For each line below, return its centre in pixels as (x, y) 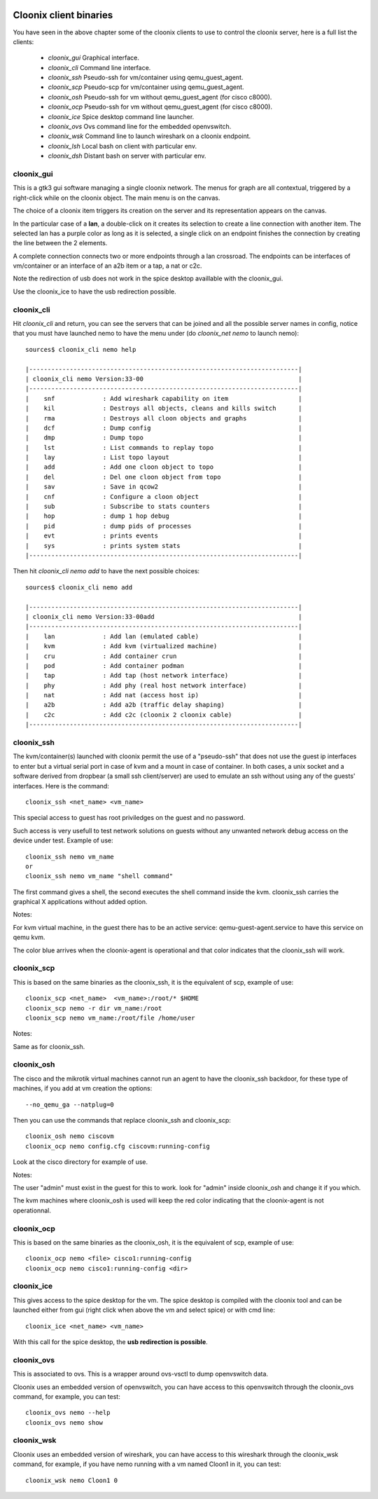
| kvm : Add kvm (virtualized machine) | (164, 646)
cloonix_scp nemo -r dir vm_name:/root (94, 1008)
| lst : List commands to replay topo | (164, 447)
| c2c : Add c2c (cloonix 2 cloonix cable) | (164, 714)
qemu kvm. (29, 937)
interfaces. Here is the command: (61, 786)
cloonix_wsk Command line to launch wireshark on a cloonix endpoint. (149, 136)
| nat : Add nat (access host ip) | (164, 695)
